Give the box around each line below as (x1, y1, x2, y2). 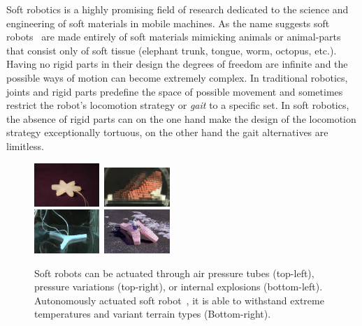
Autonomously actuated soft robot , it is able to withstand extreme (34, 292, 324, 307)
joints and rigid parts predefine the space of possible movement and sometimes (6, 84, 343, 98)
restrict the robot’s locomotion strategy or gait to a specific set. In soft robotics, (6, 98, 349, 112)
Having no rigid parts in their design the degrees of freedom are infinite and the (6, 57, 348, 71)
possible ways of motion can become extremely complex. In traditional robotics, (6, 70, 348, 84)
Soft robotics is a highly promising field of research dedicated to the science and (6, 2, 349, 16)
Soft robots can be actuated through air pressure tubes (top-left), (34, 265, 314, 280)
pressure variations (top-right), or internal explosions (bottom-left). (34, 279, 323, 294)
